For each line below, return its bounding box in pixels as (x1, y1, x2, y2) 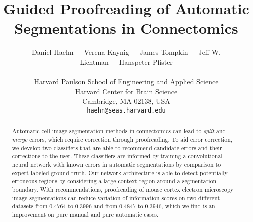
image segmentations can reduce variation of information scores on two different (12, 193, 220, 202)
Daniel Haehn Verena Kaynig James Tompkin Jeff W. (32, 47, 221, 57)
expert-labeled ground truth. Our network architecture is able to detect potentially (12, 168, 228, 177)
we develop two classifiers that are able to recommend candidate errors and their (12, 143, 222, 152)
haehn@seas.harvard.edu (87, 106, 166, 114)
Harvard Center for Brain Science (75, 86, 178, 96)
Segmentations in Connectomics (14, 18, 238, 38)
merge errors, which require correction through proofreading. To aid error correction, (12, 135, 233, 143)
